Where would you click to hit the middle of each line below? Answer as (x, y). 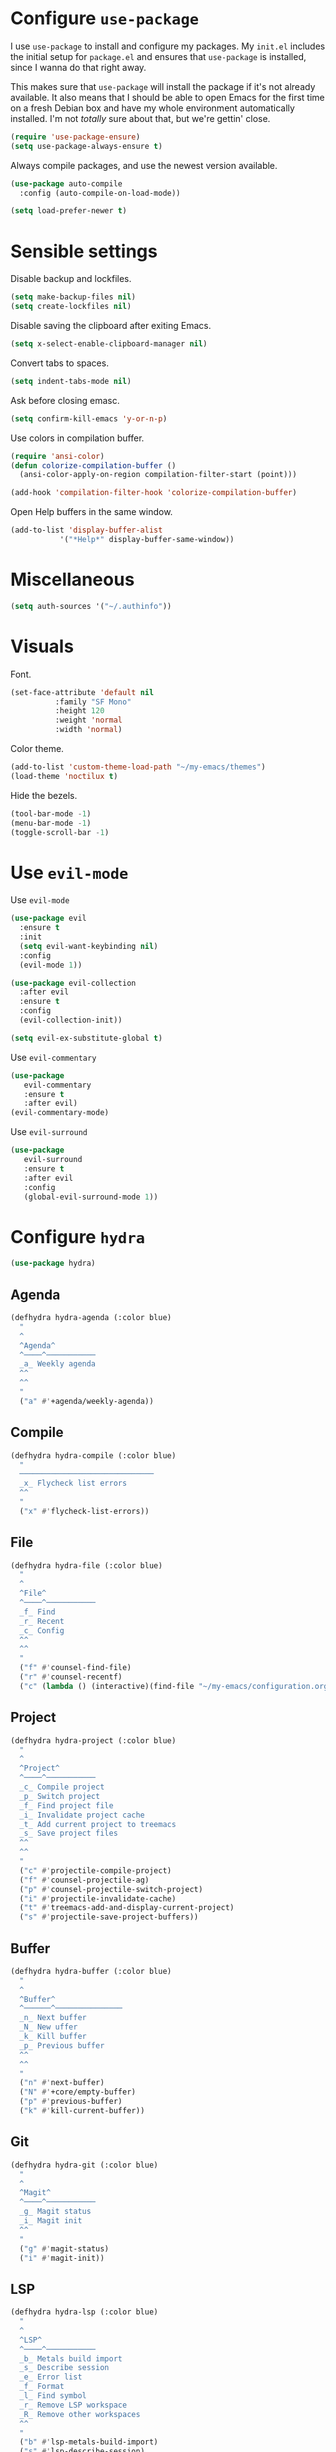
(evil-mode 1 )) (51, 965)
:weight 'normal (88, 720)
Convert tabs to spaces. (60, 363)
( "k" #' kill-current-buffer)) (82, 2111)
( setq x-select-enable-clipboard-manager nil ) (109, 344)
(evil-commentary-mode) (60, 1113)
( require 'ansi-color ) (57, 456)
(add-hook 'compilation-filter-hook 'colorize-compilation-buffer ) (154, 493)
